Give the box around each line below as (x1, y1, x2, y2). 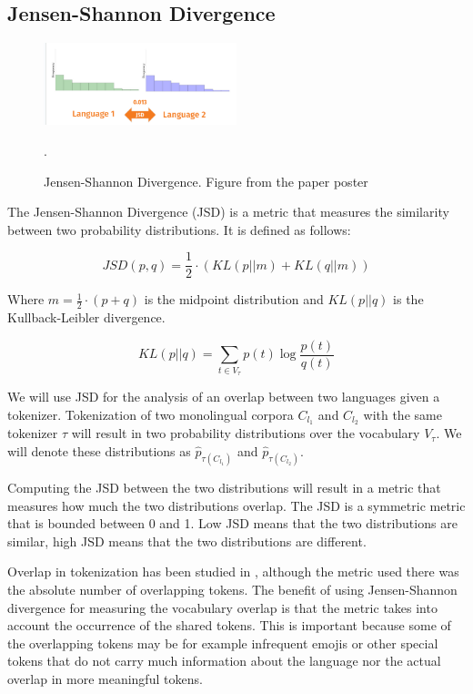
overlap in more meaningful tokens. (7, 668, 203, 688)
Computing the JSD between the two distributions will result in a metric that (7, 477, 441, 496)
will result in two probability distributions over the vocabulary (71, 424, 420, 443)
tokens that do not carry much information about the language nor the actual (7, 651, 441, 670)
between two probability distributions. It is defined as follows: (7, 219, 351, 239)
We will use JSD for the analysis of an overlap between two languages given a (7, 387, 440, 406)
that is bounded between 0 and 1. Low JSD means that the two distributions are (7, 514, 458, 533)
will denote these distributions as (7, 442, 191, 461)
